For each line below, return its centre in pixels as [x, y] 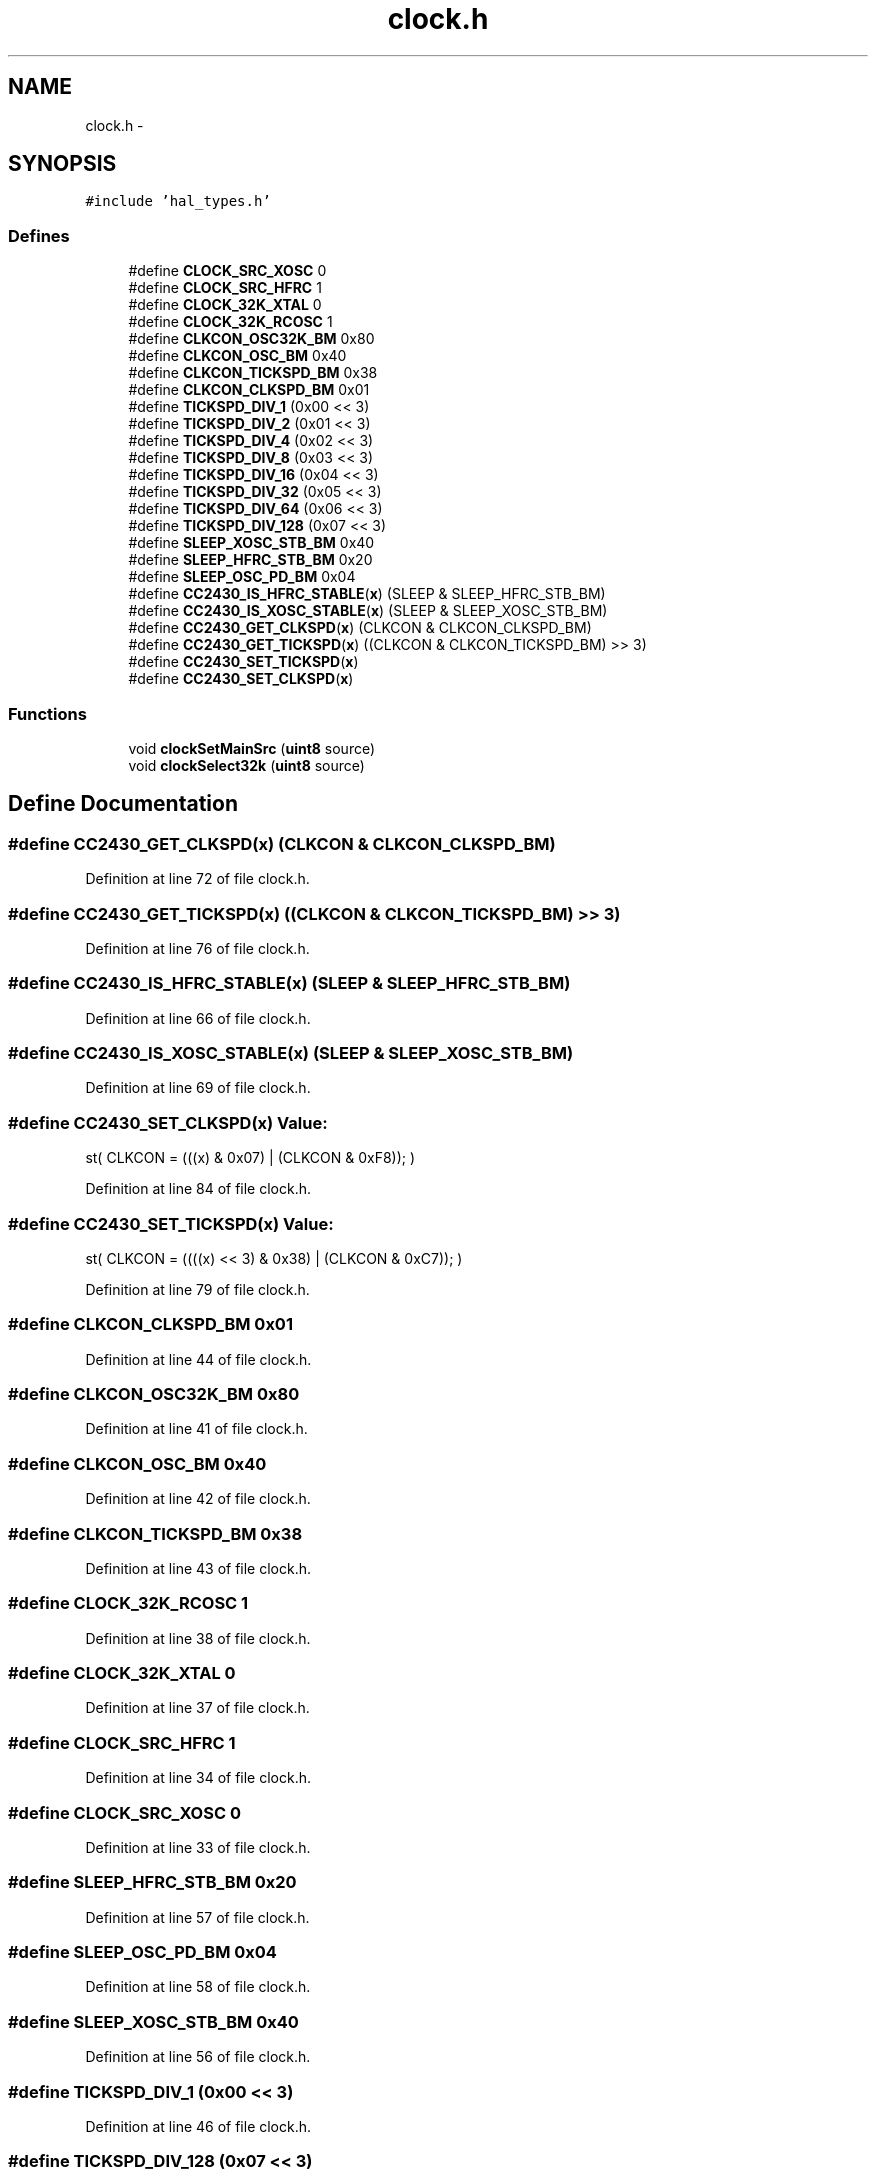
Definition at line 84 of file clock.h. [198, 1189]
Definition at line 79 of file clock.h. [197, 1289]
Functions [47, 713]
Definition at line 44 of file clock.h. [198, 1359]
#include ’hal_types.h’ [178, 201]
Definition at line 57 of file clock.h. [197, 1917]
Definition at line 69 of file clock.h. [198, 1088]
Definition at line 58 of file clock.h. [198, 1987]
